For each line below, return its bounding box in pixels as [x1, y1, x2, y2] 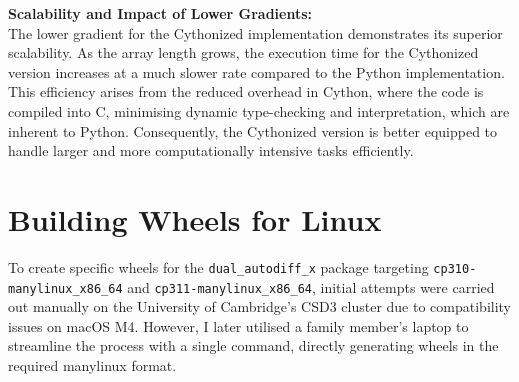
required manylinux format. [8, 354, 177, 375]
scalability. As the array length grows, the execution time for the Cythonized [8, 42, 479, 63]
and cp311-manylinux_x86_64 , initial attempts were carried [127, 276, 495, 297]
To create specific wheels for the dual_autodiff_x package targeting [8, 256, 429, 277]
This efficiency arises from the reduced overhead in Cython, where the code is [8, 81, 484, 102]
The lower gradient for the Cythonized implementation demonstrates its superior [8, 22, 503, 43]
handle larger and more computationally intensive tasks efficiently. [8, 140, 414, 161]
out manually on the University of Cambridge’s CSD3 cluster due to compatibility [8, 296, 512, 317]
